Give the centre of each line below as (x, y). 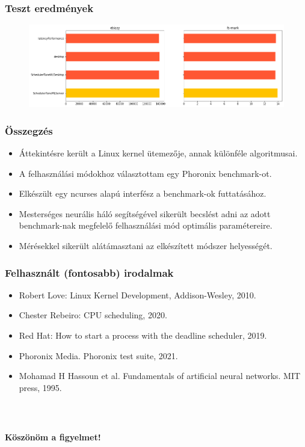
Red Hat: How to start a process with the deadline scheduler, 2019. (143, 335)
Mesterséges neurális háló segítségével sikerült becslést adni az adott (145, 213)
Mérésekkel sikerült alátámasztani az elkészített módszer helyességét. (146, 246)
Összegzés (29, 130)
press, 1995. (40, 387)
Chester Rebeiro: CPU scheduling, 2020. (93, 315)
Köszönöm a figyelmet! (53, 436)
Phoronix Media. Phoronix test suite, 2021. (98, 355)
